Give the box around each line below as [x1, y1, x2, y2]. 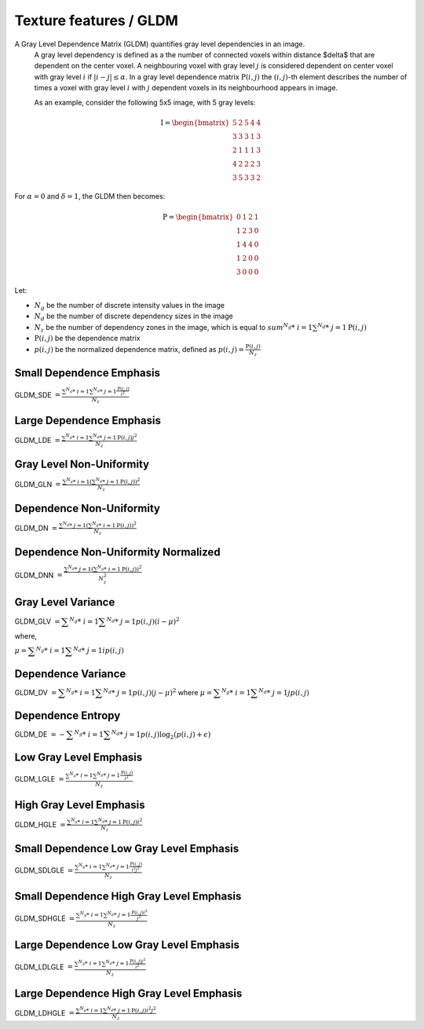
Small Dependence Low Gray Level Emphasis [14, 842, 239, 855]
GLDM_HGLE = [14, 819, 66, 829]
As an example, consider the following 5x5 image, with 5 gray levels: [34, 97, 256, 107]
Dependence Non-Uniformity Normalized [14, 545, 221, 558]
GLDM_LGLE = [14, 774, 64, 783]
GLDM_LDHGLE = [14, 1008, 75, 1017]
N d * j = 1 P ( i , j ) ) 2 [95, 476, 141, 485]
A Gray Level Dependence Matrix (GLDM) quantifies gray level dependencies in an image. [14, 39, 305, 49]
